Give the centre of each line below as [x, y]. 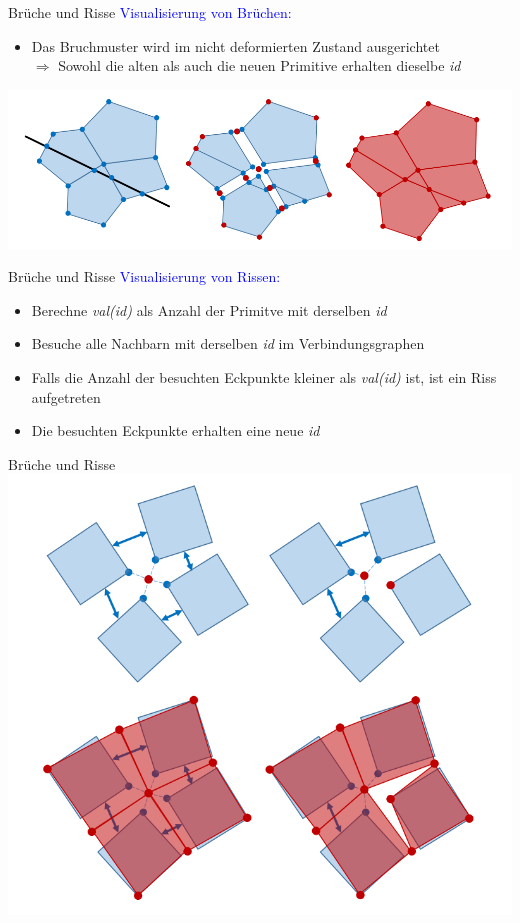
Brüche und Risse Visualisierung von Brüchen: [150, 12]
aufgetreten [66, 396]
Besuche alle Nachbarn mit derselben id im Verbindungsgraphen [228, 343]
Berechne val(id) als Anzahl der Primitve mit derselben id [209, 309]
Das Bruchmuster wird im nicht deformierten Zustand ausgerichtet [235, 45]
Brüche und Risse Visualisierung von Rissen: [144, 276]
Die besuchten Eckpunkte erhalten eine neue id [175, 430]
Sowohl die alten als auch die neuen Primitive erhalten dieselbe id [259, 65]
